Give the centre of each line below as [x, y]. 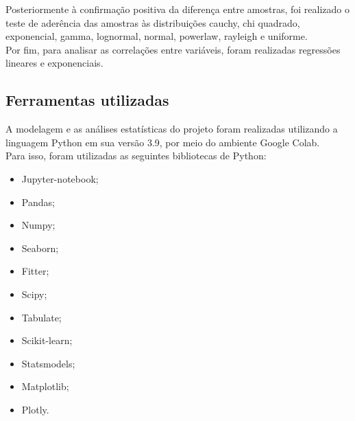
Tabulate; [41, 317]
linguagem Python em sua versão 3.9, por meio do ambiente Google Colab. [163, 142]
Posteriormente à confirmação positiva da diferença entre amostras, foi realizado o [178, 9]
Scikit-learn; [47, 340]
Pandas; [38, 202]
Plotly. [35, 409]
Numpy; [38, 225]
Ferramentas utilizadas [87, 100]
